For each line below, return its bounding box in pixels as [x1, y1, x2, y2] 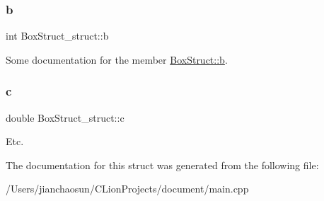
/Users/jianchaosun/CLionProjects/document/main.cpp [6, 181, 249, 196]
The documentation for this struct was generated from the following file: [6, 157, 319, 172]
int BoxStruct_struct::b [6, 28, 109, 43]
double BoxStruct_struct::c [6, 110, 125, 125]
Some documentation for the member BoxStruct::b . [6, 52, 228, 67]
